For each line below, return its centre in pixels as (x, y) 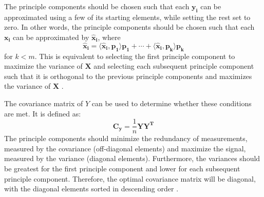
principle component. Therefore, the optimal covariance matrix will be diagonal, (130, 178)
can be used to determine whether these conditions (172, 103)
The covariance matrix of (44, 103)
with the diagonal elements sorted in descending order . (91, 189)
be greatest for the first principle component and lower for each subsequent (122, 168)
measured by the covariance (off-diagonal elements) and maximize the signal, (125, 148)
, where (109, 37)
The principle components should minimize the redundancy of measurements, (126, 138)
